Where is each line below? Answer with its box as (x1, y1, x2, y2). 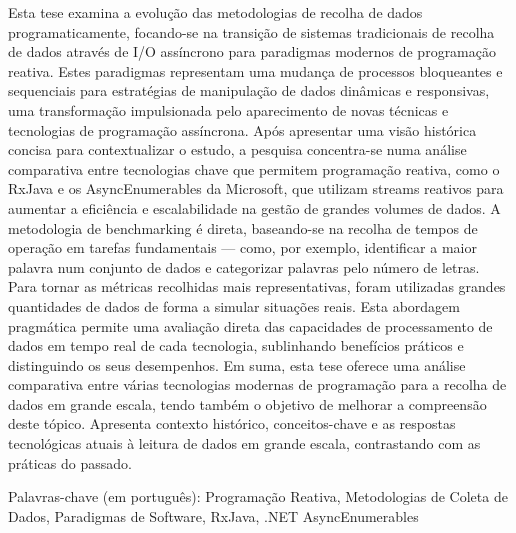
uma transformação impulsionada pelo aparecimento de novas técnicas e (8, 99, 449, 120)
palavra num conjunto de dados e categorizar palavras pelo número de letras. (8, 256, 480, 277)
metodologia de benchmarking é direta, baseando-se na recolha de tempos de (8, 217, 478, 238)
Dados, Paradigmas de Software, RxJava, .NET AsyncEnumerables (8, 505, 419, 526)
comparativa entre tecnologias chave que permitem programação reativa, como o (8, 158, 500, 179)
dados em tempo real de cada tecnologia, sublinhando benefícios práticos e (8, 335, 464, 356)
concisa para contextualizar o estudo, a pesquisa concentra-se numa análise (8, 139, 467, 160)
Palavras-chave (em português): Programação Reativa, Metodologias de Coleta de (8, 486, 508, 507)
